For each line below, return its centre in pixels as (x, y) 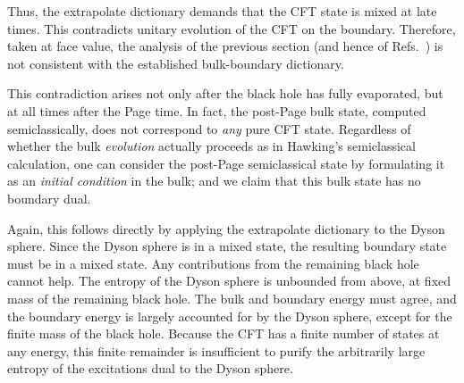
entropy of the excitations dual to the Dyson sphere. (150, 368)
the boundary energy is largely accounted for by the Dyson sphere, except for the (230, 316)
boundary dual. (49, 198)
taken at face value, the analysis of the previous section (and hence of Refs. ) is (225, 46)
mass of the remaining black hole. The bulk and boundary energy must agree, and (232, 298)
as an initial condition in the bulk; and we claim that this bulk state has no (214, 181)
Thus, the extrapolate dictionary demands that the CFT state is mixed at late (222, 11)
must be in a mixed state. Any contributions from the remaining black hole (213, 263)
